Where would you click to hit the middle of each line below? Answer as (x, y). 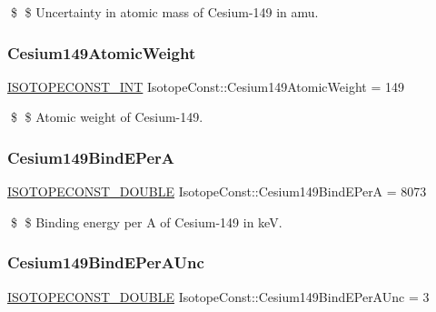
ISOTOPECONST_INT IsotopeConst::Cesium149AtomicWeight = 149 (206, 86)
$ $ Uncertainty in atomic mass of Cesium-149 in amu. (164, 12)
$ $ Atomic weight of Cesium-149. (107, 117)
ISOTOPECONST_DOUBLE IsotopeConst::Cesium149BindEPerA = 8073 (217, 191)
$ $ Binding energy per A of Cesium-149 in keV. (146, 221)
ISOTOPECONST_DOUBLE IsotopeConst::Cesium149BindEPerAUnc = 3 (218, 296)
